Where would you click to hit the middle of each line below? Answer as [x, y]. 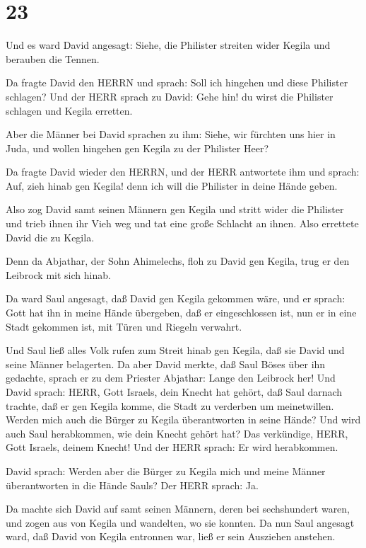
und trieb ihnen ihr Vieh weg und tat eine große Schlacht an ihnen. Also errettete [182, 223]
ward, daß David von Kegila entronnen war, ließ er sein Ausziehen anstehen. [171, 536]
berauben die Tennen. [53, 58]
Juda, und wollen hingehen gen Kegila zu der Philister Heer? [137, 148]
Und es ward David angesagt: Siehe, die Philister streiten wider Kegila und [168, 45]
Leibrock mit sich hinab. [58, 274]
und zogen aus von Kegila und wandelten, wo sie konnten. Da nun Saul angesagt [180, 522]
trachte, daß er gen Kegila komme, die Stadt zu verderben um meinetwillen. [170, 405]
